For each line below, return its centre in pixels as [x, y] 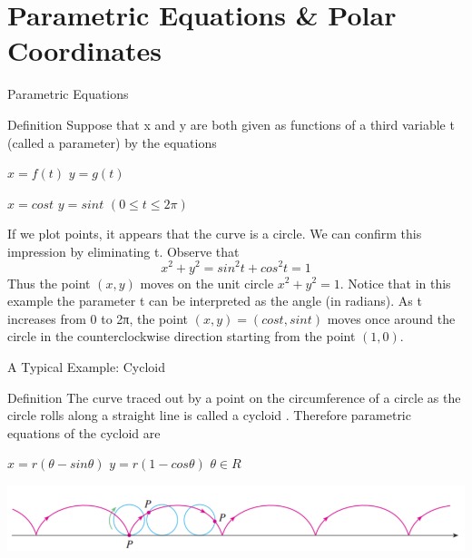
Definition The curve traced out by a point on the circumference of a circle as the [234, 397]
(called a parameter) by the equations [112, 142]
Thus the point [49, 283]
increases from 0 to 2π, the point [98, 318]
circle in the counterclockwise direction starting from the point [182, 336]
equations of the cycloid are [84, 432]
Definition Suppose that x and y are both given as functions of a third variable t [231, 124]
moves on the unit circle [207, 283]
